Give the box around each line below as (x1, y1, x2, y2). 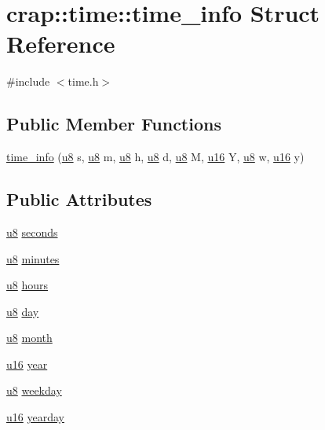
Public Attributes (6, 187, 152, 211)
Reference (6, 28, 115, 60)
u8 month (6, 329, 53, 346)
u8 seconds (6, 223, 58, 240)
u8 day (6, 303, 39, 319)
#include (6, 73, 50, 90)
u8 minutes (6, 250, 60, 266)
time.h (68, 73, 99, 90)
